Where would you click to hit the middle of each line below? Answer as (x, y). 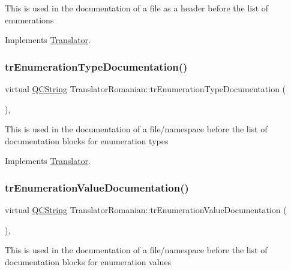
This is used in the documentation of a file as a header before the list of (137, 8)
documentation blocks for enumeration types (87, 140)
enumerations (29, 19)
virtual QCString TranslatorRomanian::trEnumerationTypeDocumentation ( (145, 89)
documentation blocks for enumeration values (88, 261)
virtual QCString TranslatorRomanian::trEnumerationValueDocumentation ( (146, 210)
